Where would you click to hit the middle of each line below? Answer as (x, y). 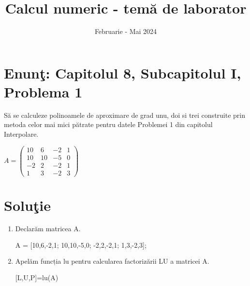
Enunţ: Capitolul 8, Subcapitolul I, (123, 72)
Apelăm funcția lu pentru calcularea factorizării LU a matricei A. (112, 261)
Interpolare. (21, 134)
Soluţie (28, 205)
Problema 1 (43, 91)
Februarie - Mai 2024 (126, 31)
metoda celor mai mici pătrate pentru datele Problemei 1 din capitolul (108, 124)
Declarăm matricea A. (48, 228)
